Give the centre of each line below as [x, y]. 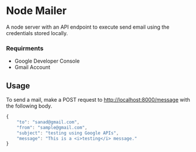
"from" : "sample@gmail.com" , [52, 127]
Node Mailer [37, 11]
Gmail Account [32, 67]
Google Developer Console [47, 61]
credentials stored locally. [37, 33]
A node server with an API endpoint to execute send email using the [88, 27]
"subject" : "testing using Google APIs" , [68, 133]
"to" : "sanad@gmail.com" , [48, 122]
